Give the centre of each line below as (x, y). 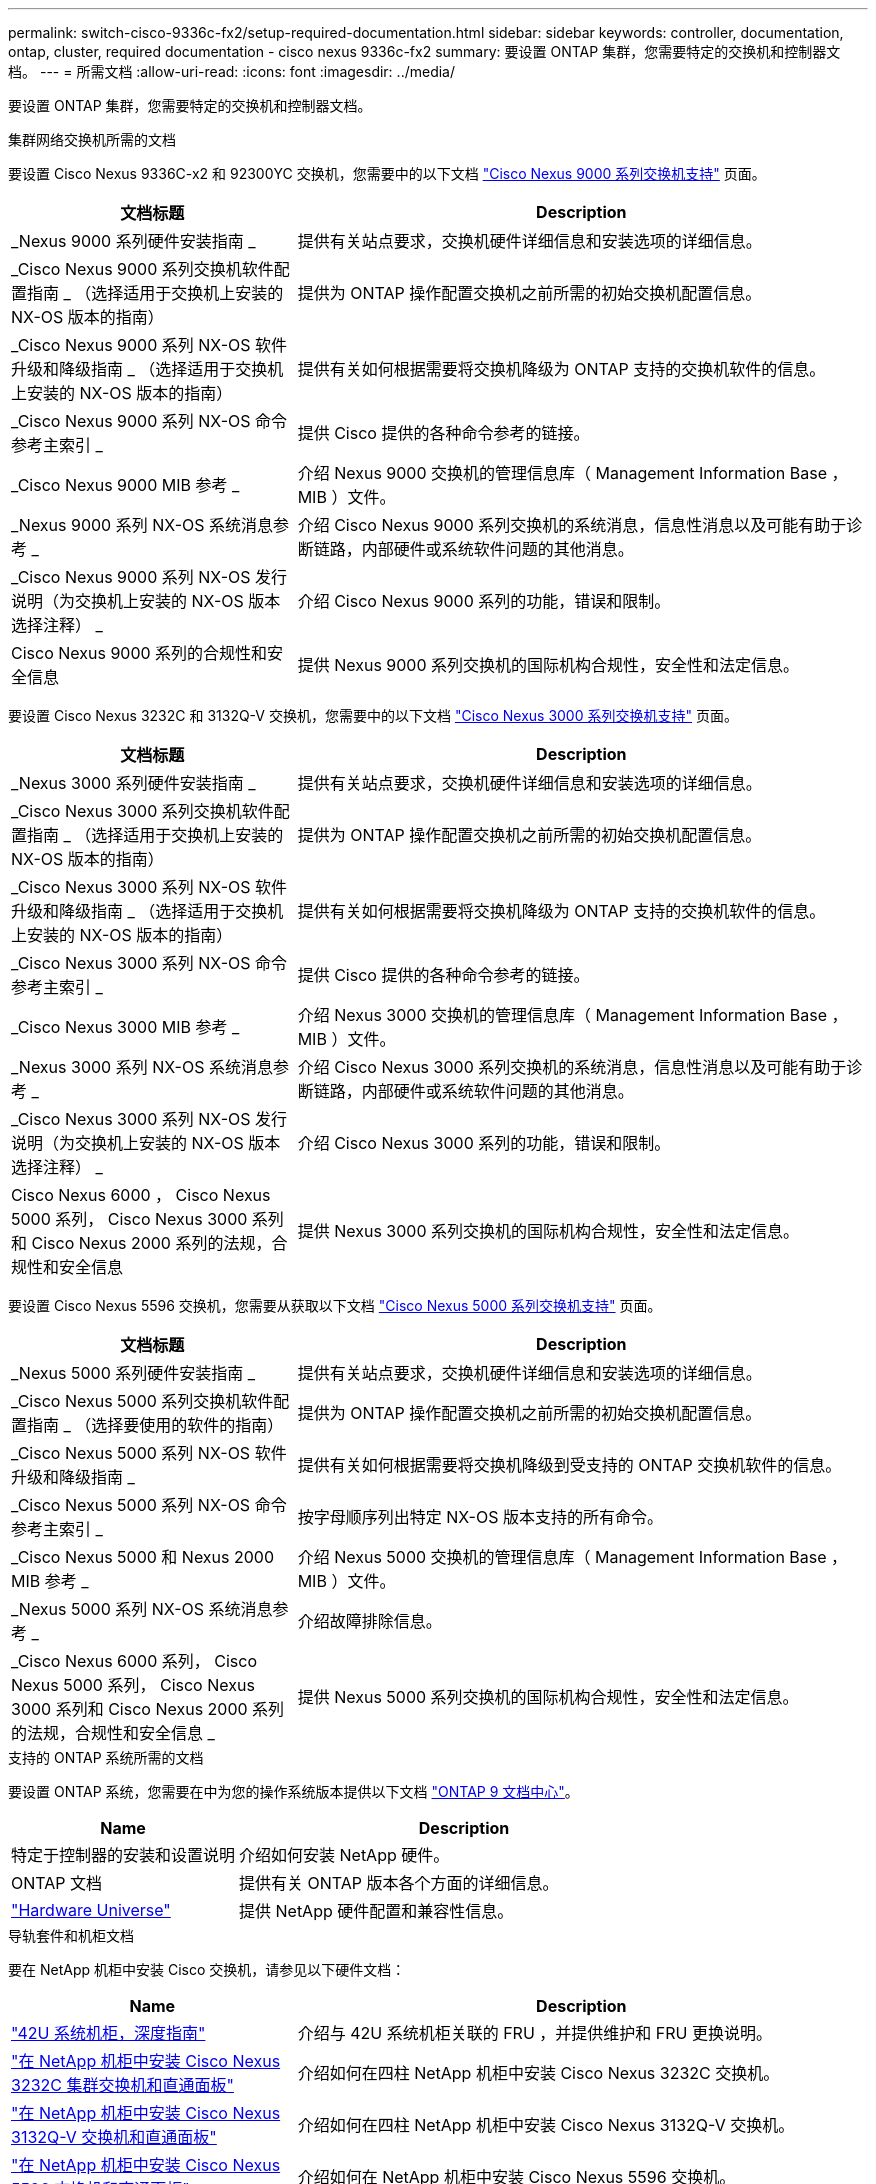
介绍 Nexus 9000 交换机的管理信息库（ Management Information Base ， (572, 473)
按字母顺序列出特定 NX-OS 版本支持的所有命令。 (480, 1517)
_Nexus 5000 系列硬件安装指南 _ (133, 1373)
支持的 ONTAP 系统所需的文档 (106, 1757)
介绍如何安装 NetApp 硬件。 (344, 1855)
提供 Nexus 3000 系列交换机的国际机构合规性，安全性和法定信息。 (548, 1231)
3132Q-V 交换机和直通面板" (114, 2137)
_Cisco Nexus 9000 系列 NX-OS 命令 (149, 421)
